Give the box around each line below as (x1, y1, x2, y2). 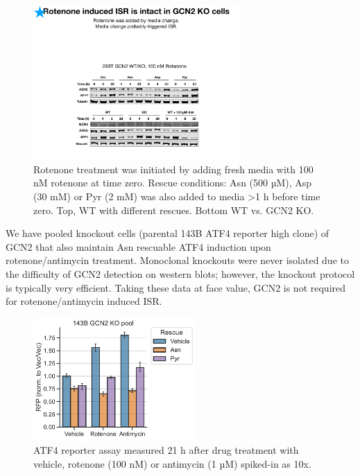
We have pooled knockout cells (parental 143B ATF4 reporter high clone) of (6, 226, 329, 240)
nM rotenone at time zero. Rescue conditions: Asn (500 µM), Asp (33, 175, 312, 190)
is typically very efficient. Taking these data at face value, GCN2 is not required (6, 280, 346, 294)
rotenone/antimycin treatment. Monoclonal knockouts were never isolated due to (6, 253, 349, 267)
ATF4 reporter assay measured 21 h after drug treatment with (33, 443, 299, 457)
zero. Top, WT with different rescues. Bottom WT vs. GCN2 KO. (33, 202, 314, 217)
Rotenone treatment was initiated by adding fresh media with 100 (33, 161, 314, 176)
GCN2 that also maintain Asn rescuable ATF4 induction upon (6, 239, 271, 254)
